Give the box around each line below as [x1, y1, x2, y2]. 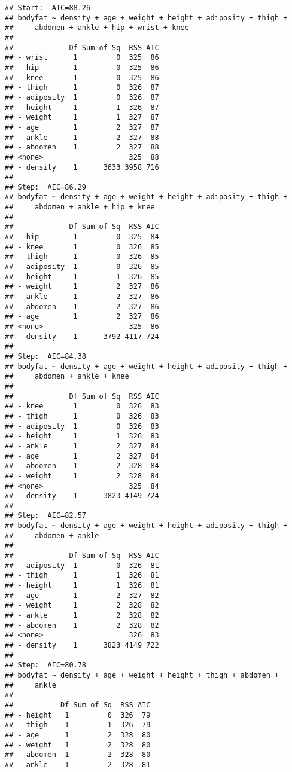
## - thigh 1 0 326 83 [5, 411, 159, 420]
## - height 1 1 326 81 [5, 581, 159, 590]
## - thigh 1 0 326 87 [5, 83, 159, 92]
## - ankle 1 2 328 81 [5, 760, 151, 769]
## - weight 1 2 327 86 [5, 282, 159, 291]
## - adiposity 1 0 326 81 [5, 561, 159, 570]
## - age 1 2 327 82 [5, 591, 159, 600]
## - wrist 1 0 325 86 [5, 53, 159, 62]
